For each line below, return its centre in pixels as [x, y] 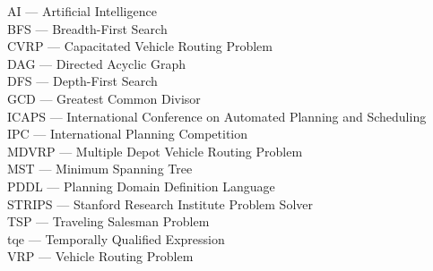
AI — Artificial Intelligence [82, 11]
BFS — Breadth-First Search [87, 28]
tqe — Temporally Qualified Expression [116, 238]
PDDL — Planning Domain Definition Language [141, 186]
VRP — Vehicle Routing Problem [100, 256]
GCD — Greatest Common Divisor [104, 98]
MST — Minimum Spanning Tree [100, 169]
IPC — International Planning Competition [128, 134]
